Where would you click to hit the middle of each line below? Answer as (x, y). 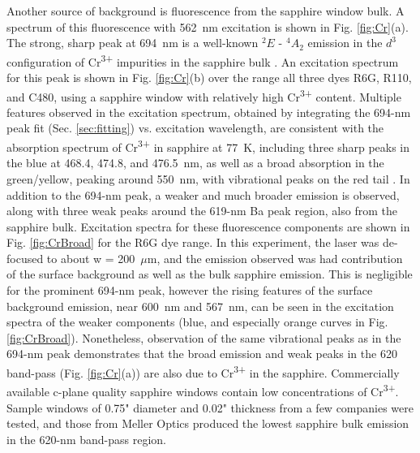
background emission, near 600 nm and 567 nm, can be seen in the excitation (200, 306)
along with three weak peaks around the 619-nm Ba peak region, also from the (202, 211)
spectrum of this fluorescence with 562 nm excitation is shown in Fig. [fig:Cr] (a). (208, 26)
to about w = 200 (91, 258)
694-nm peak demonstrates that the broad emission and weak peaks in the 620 (202, 354)
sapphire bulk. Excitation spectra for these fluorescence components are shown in (208, 226)
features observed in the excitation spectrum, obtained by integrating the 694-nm (209, 112)
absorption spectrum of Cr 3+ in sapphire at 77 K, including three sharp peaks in (208, 146)
